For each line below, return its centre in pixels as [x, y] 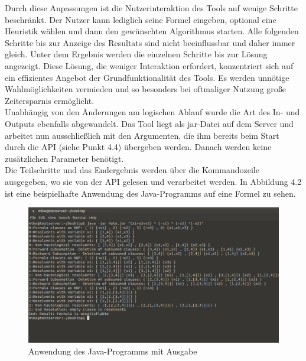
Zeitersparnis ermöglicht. [50, 100]
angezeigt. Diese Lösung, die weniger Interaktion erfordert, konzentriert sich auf [149, 65]
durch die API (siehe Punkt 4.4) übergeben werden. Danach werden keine [138, 147]
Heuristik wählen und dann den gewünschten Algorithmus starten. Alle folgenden [152, 31]
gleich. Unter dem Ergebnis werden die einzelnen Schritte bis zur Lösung [136, 54]
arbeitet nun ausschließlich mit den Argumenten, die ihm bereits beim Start [142, 135]
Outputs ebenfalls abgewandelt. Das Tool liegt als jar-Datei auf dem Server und [149, 123]
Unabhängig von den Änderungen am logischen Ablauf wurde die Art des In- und [152, 112]
